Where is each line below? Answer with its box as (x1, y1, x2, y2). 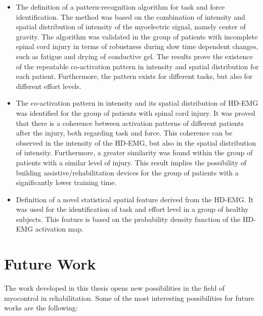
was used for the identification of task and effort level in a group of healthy (16, 204, 249, 214)
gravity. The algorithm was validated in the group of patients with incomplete (16, 31, 258, 41)
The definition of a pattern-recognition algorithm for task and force (16, 2, 225, 12)
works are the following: (4, 302, 78, 313)
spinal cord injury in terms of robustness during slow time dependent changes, (16, 41, 258, 52)
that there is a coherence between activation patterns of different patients (16, 117, 244, 128)
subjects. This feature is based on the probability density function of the (16, 213, 241, 224)
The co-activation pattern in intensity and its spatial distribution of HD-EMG (16, 98, 258, 108)
